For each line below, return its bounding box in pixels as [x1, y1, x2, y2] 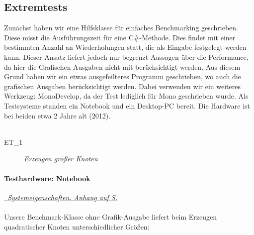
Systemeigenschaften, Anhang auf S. [7, 192, 117, 202]
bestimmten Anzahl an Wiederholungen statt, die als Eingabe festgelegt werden [4, 42, 247, 52]
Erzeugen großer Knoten [24, 153, 98, 164]
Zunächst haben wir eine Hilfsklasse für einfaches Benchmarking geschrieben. [4, 22, 238, 33]
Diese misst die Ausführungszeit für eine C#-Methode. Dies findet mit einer [4, 32, 236, 42]
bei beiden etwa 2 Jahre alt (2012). [4, 110, 111, 120]
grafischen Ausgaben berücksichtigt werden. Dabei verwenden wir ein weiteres [4, 81, 241, 91]
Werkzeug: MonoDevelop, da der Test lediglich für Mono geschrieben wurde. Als [4, 91, 249, 101]
